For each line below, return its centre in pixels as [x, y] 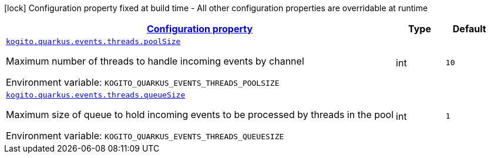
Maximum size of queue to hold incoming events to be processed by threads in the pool [200, 115]
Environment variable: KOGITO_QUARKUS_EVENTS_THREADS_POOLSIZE [143, 82]
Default [469, 29]
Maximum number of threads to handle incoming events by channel [155, 61]
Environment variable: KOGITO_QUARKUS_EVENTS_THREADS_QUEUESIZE [145, 136]
